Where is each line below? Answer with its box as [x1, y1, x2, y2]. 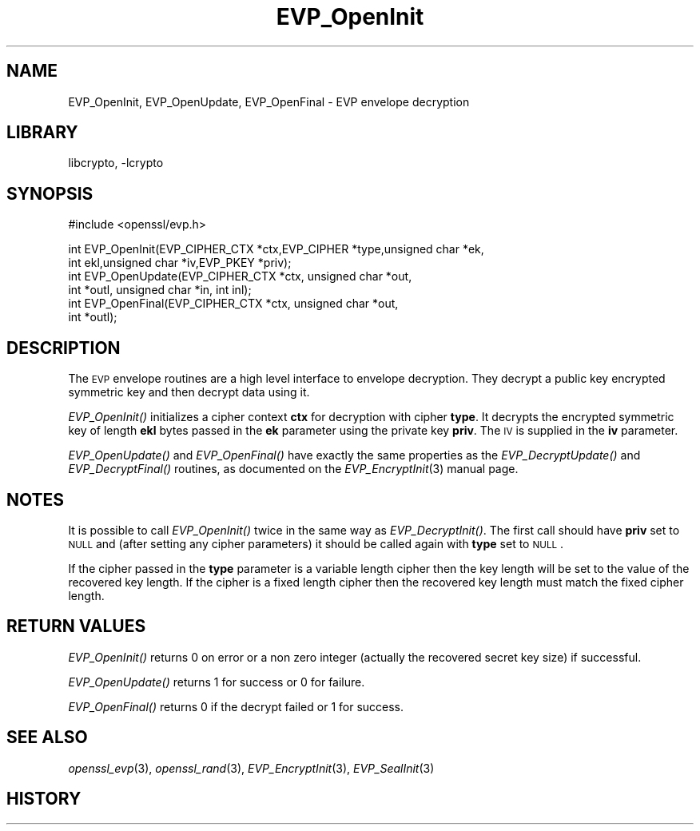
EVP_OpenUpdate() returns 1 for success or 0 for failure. [68, 674, 365, 689]
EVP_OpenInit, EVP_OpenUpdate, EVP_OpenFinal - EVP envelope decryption [68, 94, 470, 109]
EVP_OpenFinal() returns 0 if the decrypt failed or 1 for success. [68, 699, 404, 714]
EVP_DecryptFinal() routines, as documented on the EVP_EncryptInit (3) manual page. [68, 462, 519, 476]
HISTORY [6, 789, 82, 809]
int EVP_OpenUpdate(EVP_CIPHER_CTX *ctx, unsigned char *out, [68, 269, 412, 284]
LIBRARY [6, 122, 78, 143]
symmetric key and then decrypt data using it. [68, 385, 310, 400]
